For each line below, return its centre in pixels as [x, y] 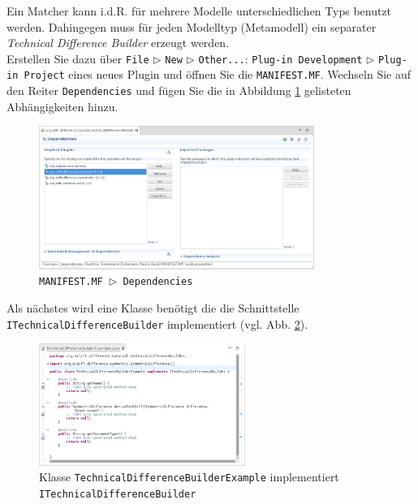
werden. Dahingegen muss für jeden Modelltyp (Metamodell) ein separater [192, 26]
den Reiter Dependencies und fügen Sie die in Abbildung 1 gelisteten [179, 90]
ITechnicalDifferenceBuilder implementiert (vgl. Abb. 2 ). [157, 323]
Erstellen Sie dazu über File [78, 58]
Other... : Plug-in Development [280, 58]
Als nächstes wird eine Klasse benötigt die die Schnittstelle [153, 308]
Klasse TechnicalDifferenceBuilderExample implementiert [189, 477]
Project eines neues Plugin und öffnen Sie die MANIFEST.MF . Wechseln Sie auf [218, 74]
